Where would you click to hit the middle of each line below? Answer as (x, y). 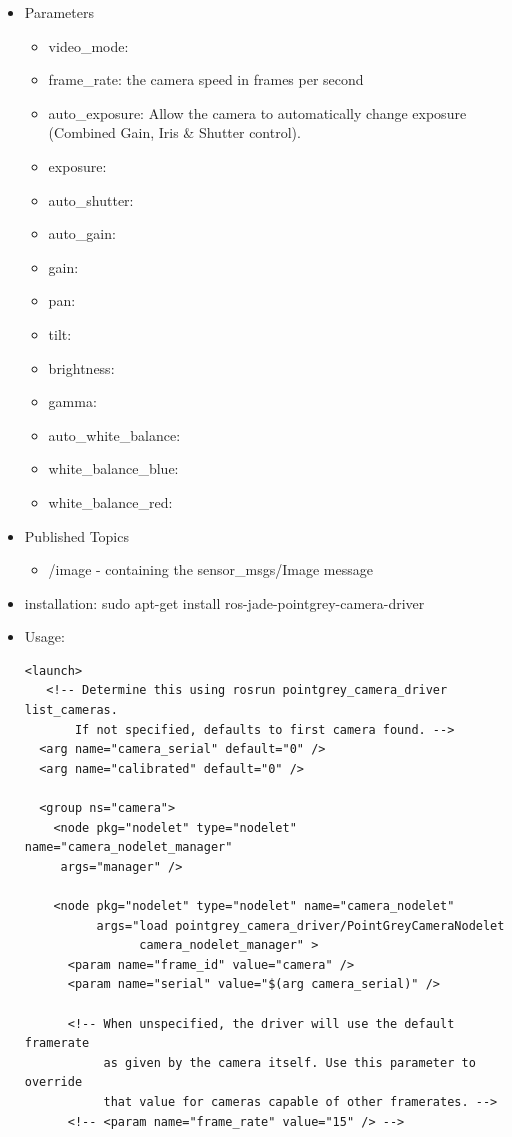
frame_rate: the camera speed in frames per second (206, 79)
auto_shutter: (91, 199)
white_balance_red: (110, 501)
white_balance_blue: (113, 468)
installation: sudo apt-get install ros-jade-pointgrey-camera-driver (224, 602)
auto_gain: (82, 233)
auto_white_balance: (114, 434)
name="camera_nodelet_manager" (128, 847)
